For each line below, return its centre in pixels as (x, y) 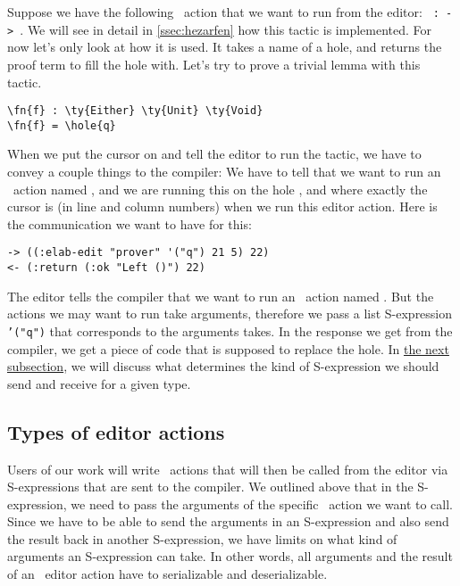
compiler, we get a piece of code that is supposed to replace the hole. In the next (228, 348)
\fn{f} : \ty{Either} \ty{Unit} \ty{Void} (135, 111)
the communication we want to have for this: (130, 223)
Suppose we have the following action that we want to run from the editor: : (223, 12)
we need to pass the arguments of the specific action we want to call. (262, 503)
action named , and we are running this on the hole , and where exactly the (220, 189)
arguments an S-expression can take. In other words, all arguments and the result (230, 556)
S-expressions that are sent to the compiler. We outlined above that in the (210, 487)
